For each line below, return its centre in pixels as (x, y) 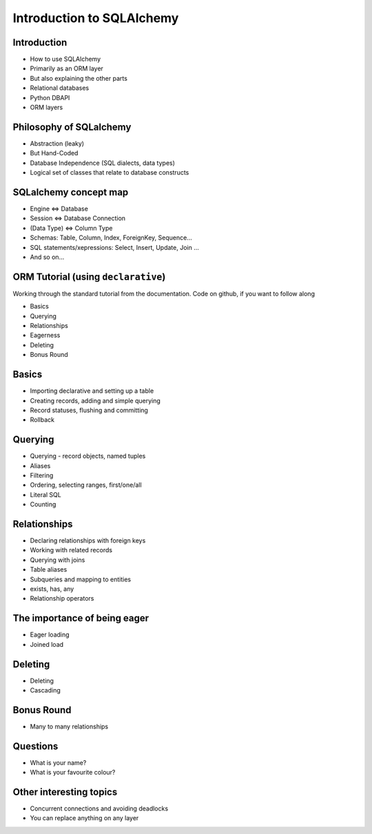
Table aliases (49, 570)
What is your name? (58, 762)
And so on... (47, 257)
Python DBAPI (50, 97)
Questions (35, 746)
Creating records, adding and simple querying (95, 400)
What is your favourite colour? (73, 773)
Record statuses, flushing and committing (89, 410)
